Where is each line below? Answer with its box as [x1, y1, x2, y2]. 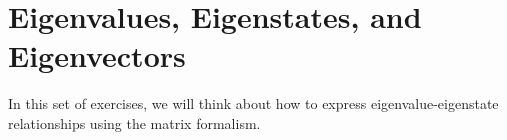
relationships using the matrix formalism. [8, 112, 261, 133]
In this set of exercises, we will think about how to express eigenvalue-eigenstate [8, 93, 499, 114]
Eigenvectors [8, 35, 186, 76]
